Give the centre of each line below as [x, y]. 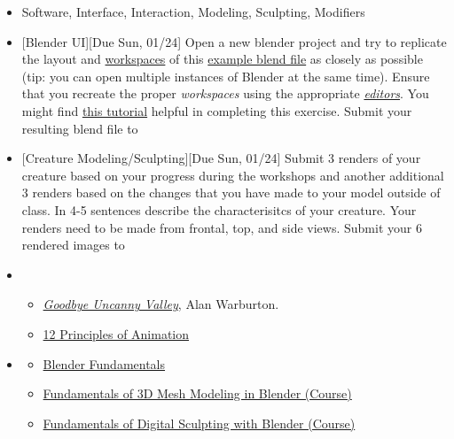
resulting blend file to [80, 128]
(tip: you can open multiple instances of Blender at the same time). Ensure [226, 76]
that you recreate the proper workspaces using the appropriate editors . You [225, 93]
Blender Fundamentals [104, 363]
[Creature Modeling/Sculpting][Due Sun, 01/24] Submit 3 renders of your [221, 158]
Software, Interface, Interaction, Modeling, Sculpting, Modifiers [193, 12]
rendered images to [73, 245]
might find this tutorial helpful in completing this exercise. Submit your [217, 110]
